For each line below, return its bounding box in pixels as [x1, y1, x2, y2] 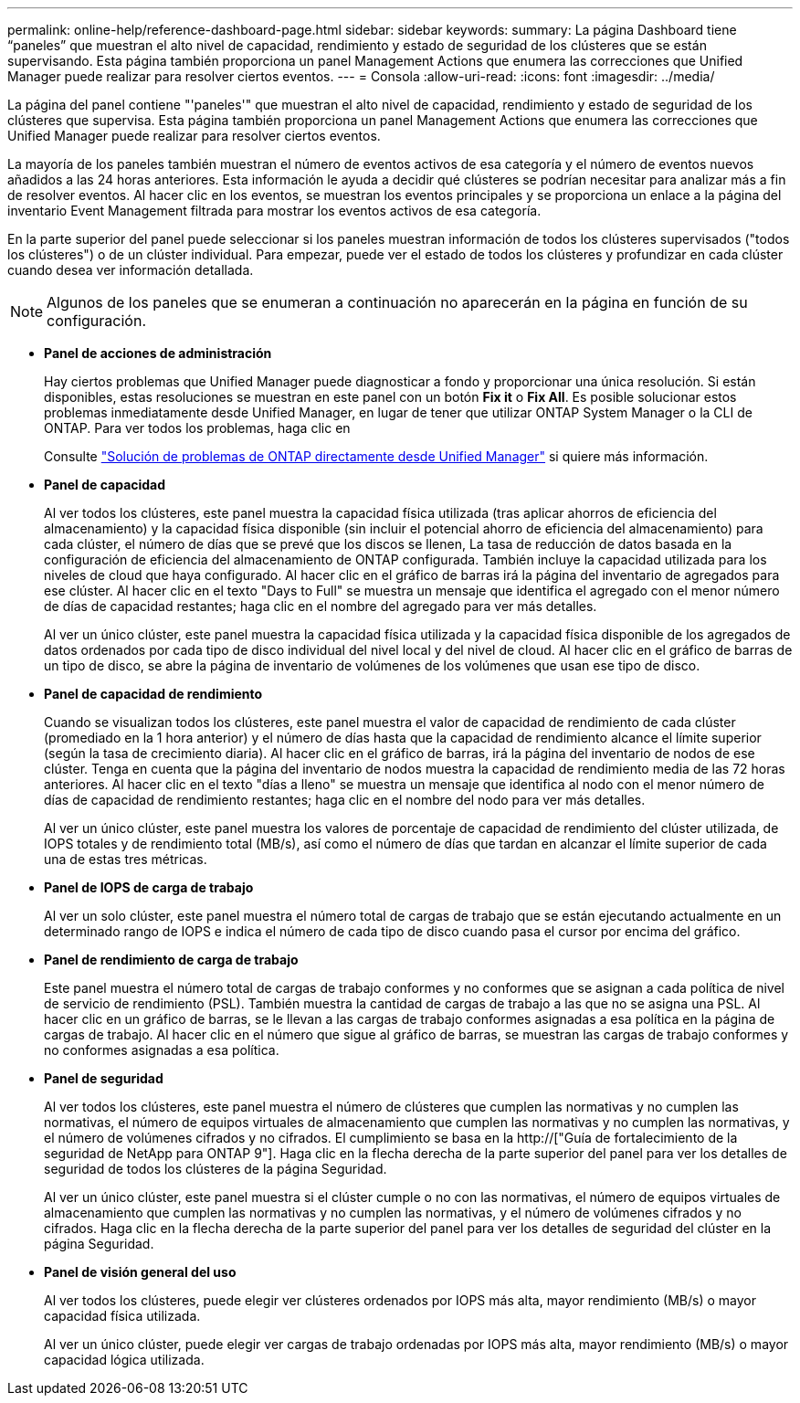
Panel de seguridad [44, 1071, 163, 1086]
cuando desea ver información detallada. [7, 262, 254, 278]
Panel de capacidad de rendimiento [44, 686, 263, 701]
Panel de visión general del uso [44, 1264, 237, 1280]
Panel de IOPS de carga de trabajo [44, 880, 254, 895]
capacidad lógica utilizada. [44, 1352, 205, 1367]
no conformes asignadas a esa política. [44, 1042, 279, 1058]
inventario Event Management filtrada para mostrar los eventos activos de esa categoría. [7, 203, 542, 218]
